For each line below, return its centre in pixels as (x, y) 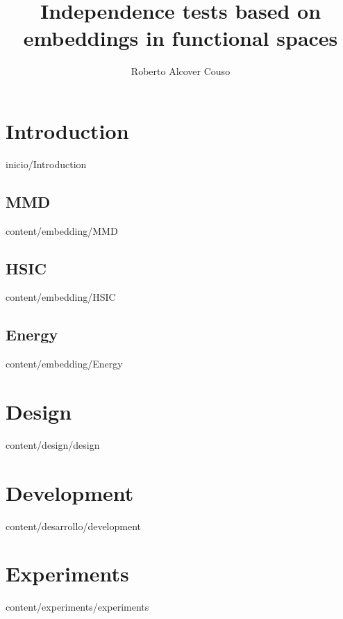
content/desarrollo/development (73, 526)
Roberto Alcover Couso (181, 71)
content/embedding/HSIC (61, 297)
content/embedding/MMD (62, 230)
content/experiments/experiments (77, 607)
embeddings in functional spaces (181, 38)
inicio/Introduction (46, 164)
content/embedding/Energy (64, 364)
